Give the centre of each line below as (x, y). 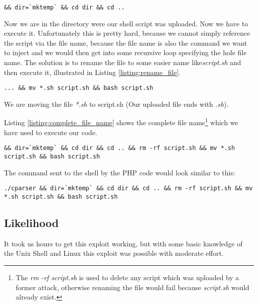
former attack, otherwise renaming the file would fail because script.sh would (132, 287)
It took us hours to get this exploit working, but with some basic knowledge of (123, 243)
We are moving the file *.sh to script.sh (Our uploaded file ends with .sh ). (116, 104)
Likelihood (32, 222)
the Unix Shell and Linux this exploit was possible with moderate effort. (114, 253)
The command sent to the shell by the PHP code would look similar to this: (120, 172)
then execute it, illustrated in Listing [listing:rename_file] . (92, 72)
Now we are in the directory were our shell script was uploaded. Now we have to (126, 23)
